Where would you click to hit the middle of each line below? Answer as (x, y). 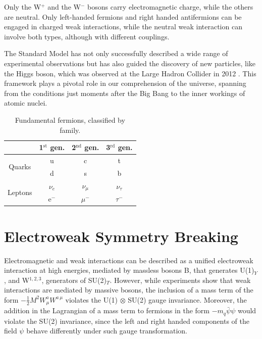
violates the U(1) (92, 299)
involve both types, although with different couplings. (87, 36)
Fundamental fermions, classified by (70, 119)
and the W (64, 7)
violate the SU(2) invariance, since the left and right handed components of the (127, 321)
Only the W (23, 7)
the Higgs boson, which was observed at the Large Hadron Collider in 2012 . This (130, 73)
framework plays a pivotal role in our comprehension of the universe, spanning (125, 83)
